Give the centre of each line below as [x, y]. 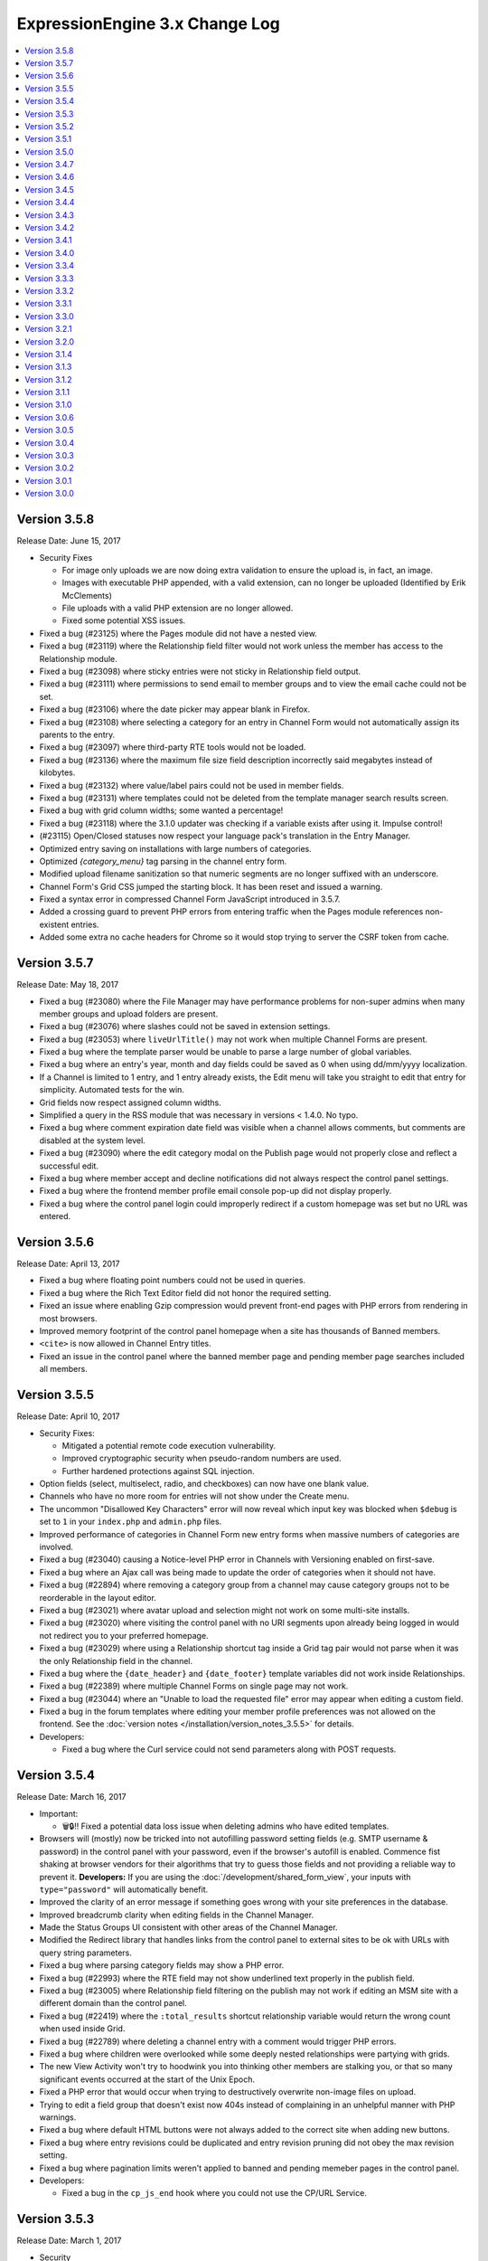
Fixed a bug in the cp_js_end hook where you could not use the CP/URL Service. [215, 2193]
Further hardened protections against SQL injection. [158, 1471]
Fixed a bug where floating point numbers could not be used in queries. [173, 1281]
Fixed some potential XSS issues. [124, 620]
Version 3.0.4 [50, 442]
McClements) [87, 595]
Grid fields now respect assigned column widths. [130, 1102]
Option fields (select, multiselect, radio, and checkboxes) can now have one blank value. [204, 1484]
